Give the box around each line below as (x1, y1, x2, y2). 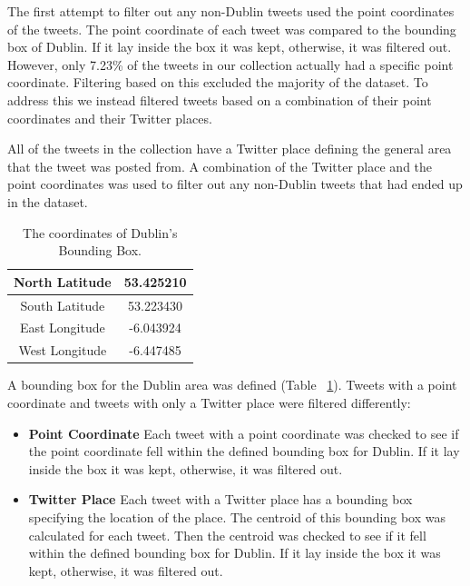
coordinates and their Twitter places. (7, 108, 212, 127)
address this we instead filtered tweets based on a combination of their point (7, 90, 432, 109)
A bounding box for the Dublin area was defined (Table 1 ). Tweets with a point (7, 375, 457, 394)
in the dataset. (7, 192, 88, 211)
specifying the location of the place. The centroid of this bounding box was (28, 507, 446, 526)
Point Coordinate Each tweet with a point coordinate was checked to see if (28, 423, 459, 442)
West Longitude (18, 341, 107, 360)
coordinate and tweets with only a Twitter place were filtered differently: (7, 392, 411, 412)
